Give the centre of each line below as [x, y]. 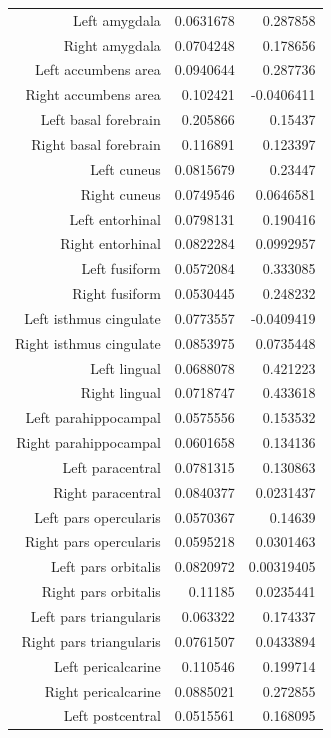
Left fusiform [121, 268]
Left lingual [125, 367]
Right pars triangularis [91, 640]
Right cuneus [120, 193]
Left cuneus [125, 168]
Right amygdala [112, 44]
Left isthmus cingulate [92, 317]
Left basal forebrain [100, 119]
